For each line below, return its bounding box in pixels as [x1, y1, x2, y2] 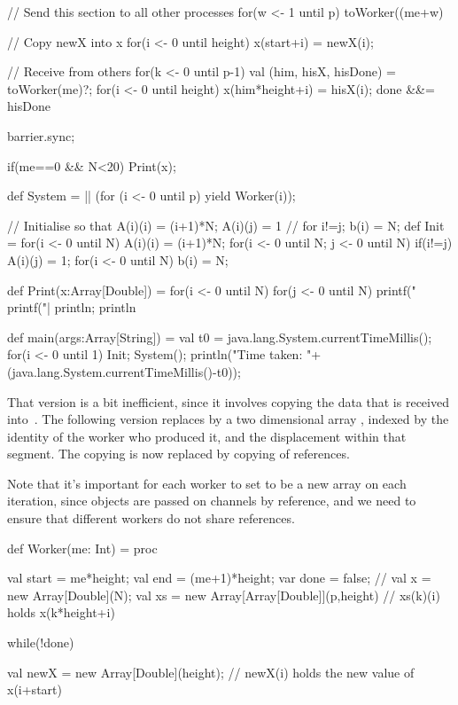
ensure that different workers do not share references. [7, 509, 295, 528]
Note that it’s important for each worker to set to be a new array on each [7, 474, 407, 492]
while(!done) [7, 633, 74, 652]
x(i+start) [7, 680, 62, 699]
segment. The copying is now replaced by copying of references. [7, 444, 350, 463]
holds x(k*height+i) [7, 603, 115, 622]
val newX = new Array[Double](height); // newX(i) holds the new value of [7, 662, 415, 681]
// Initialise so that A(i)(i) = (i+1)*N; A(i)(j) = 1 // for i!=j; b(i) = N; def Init [7, 215, 445, 234]
